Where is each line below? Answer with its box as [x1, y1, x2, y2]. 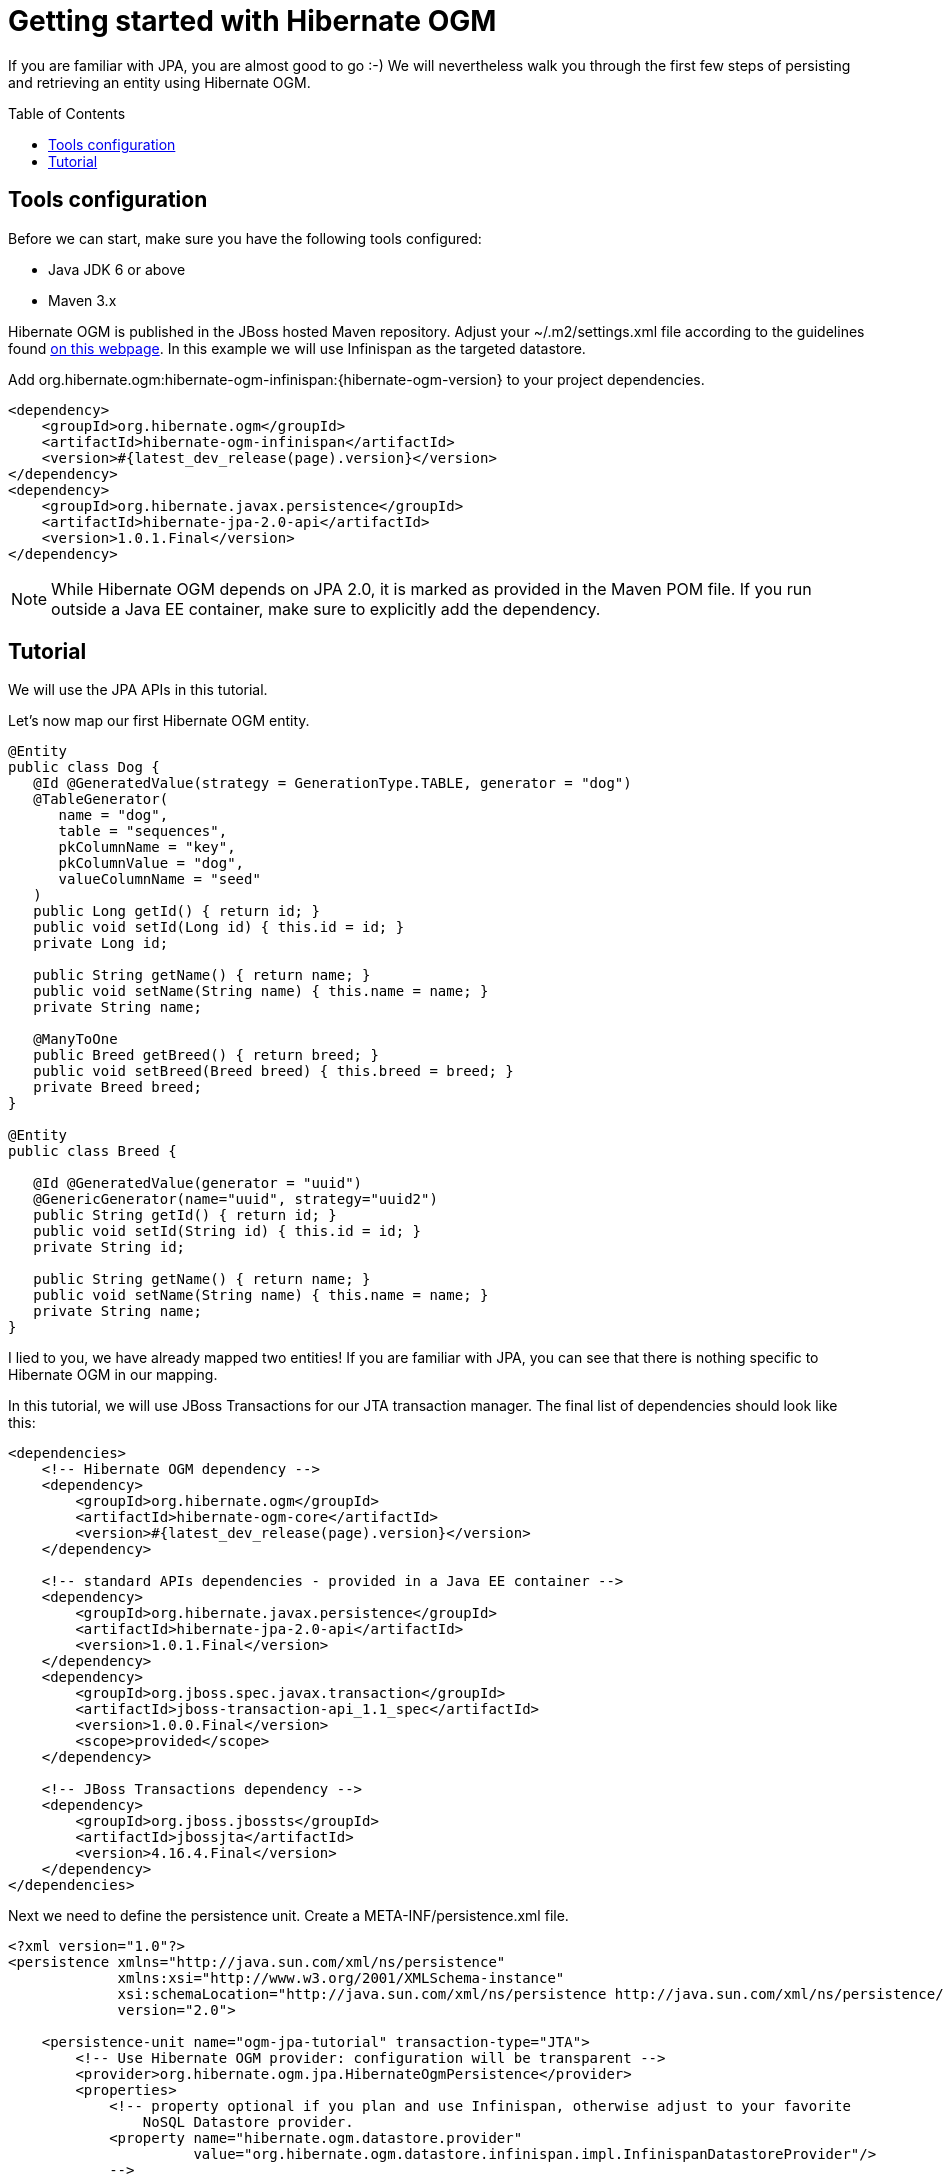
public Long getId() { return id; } [33, 903, 320, 920]
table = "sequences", [58, 823, 228, 840]
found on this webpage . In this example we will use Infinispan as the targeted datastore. [8, 339, 586, 357]
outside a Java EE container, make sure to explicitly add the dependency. [51, 598, 601, 619]
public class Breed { [8, 1143, 177, 1160]
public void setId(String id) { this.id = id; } [33, 1223, 422, 1240]
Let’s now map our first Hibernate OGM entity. [8, 712, 310, 730]
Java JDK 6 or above [48, 260, 186, 278]
